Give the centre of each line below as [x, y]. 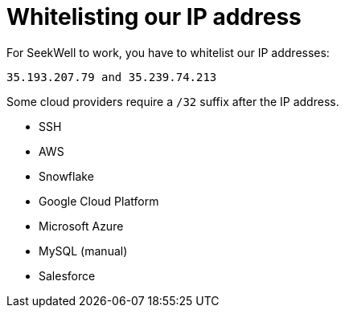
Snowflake [66, 176]
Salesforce [67, 275]
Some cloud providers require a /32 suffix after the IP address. [173, 101]
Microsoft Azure [81, 226]
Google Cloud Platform [99, 201]
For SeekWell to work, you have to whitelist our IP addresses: [168, 52]
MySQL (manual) [83, 251]
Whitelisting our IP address [154, 17]
